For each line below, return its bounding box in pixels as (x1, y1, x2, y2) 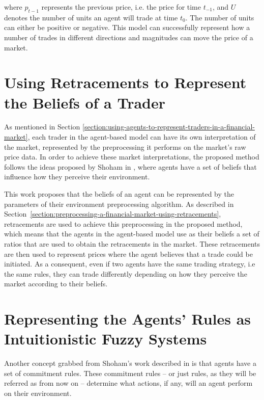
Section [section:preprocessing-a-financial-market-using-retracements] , (4, 208, 221, 219)
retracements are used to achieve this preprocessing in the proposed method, (4, 218, 243, 229)
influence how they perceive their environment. (4, 171, 150, 182)
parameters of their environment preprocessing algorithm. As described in (4, 198, 234, 209)
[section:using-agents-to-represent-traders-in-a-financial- (82, 121, 255, 132)
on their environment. (4, 388, 72, 398)
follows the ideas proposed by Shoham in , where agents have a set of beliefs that (4, 161, 257, 172)
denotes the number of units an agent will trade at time (4, 12, 178, 22)
